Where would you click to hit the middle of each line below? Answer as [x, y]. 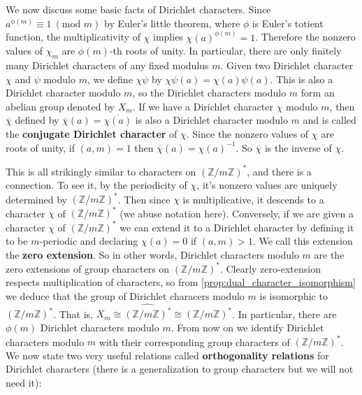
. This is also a [302, 79]
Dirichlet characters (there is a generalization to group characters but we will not [180, 369]
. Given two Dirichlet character [287, 65]
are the [329, 254]
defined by [37, 120]
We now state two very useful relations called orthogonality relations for [167, 355]
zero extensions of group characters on [88, 268]
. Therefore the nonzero [305, 37]
